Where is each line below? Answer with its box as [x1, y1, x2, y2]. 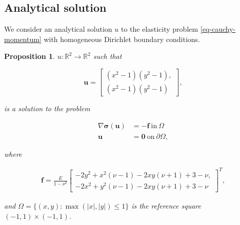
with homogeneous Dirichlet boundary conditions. [44, 33, 200, 44]
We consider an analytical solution [4, 24, 112, 34]
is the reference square [131, 200, 201, 211]
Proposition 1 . [4, 51, 55, 62]
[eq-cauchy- [200, 24, 236, 34]
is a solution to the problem [4, 103, 90, 114]
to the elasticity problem [121, 24, 198, 34]
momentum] [4, 33, 42, 44]
